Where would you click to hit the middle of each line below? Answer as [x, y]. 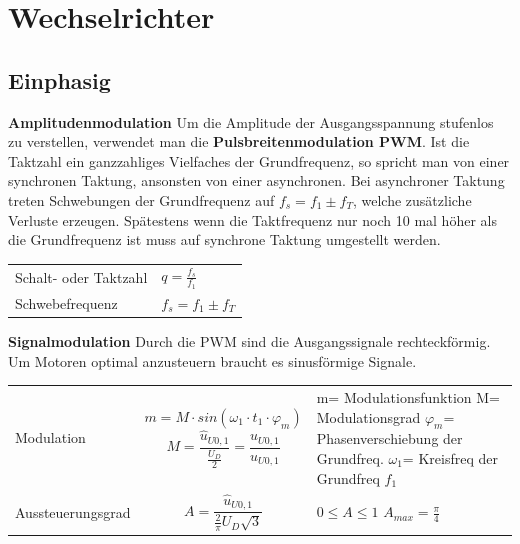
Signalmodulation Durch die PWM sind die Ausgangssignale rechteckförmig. [249, 341]
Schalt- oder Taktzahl [81, 276]
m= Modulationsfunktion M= [408, 397]
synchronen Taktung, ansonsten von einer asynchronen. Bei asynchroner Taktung [256, 180]
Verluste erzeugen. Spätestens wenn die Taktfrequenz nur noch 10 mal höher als [252, 219]
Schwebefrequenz [66, 302]
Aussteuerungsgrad [73, 511]
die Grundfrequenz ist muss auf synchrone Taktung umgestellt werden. [224, 239]
